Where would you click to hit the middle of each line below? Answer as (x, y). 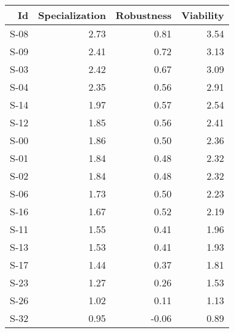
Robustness (143, 15)
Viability (202, 15)
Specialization (72, 15)
